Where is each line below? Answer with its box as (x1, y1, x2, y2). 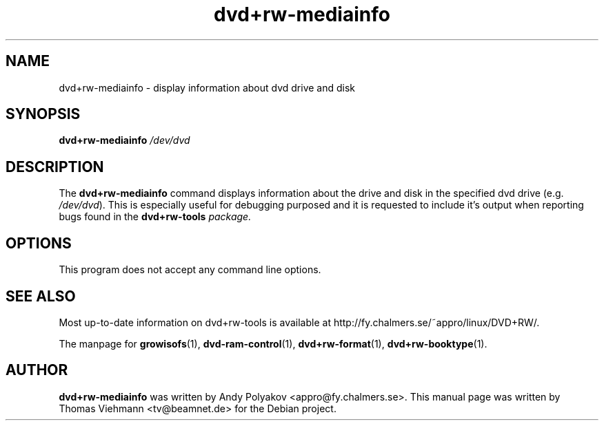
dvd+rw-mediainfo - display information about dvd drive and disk (59, 81, 356, 94)
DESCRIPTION (6, 158, 104, 175)
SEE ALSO (6, 287, 76, 305)
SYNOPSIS (6, 105, 81, 123)
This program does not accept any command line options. (59, 264, 321, 276)
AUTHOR (6, 361, 68, 379)
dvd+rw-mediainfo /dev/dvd (59, 134, 190, 147)
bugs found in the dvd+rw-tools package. (59, 211, 252, 223)
